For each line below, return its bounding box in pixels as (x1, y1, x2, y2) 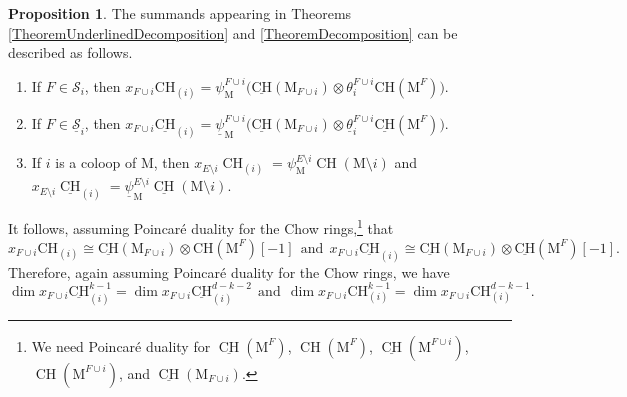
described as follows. (8, 42, 133, 63)
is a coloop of (55, 152, 137, 173)
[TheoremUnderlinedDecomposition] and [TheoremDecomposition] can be (8, 22, 458, 43)
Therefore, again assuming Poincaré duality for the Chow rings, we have (8, 261, 450, 282)
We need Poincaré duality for (31, 335, 211, 356)
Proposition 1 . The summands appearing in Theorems (8, 3, 352, 23)
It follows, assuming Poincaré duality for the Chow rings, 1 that (8, 215, 394, 238)
